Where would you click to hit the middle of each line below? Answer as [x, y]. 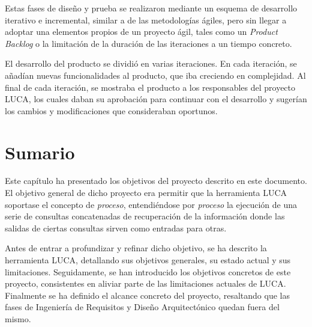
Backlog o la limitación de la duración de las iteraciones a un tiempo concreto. [148, 43]
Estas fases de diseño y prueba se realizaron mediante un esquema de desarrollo [151, 8]
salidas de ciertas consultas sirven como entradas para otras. [116, 228]
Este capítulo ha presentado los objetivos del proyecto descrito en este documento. [156, 181]
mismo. [18, 319]
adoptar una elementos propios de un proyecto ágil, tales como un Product [141, 32]
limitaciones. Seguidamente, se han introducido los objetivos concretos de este [148, 271]
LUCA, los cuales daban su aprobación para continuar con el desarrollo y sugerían [156, 99]
